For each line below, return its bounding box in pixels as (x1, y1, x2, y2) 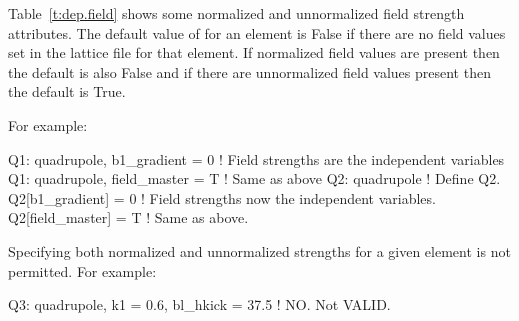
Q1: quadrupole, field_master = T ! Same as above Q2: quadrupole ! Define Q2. (8, 168, 501, 189)
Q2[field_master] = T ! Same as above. (8, 207, 249, 228)
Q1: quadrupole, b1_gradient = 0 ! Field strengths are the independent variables (8, 148, 505, 169)
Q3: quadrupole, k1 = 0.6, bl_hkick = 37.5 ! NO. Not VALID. (8, 294, 391, 315)
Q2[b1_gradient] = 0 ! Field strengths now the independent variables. (8, 187, 436, 208)
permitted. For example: (8, 260, 157, 281)
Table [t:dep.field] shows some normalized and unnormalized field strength (8, 3, 465, 23)
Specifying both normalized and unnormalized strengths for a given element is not (8, 240, 511, 261)
